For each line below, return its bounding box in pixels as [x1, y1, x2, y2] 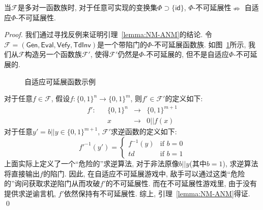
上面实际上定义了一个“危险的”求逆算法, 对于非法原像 [4, 158, 179, 168]
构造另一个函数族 [24, 49, 82, 59]
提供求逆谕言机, [4, 188, 56, 198]
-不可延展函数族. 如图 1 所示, [152, 39, 246, 49]
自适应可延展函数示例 [24, 76, 96, 86]
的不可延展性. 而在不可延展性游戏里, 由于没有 [105, 178, 257, 189]
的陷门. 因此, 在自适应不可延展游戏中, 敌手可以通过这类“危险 [43, 168, 245, 178]
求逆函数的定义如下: [110, 126, 177, 137]
